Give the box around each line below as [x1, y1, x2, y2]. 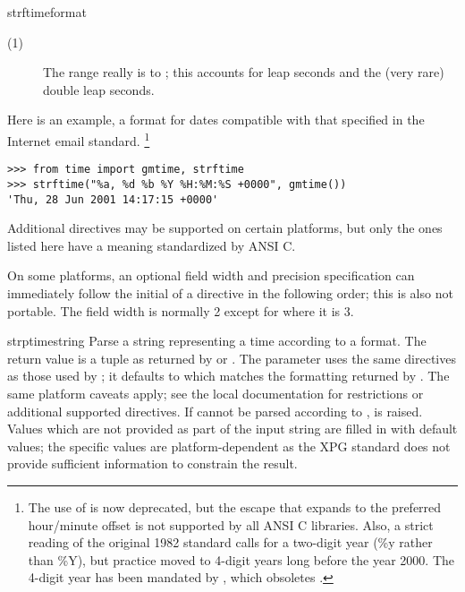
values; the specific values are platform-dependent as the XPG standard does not [7, 436, 451, 455]
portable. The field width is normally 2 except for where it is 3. [7, 301, 354, 320]
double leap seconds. [43, 80, 155, 99]
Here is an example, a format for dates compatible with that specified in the [7, 110, 425, 129]
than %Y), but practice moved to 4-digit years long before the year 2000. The [28, 550, 455, 569]
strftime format [7, 3, 87, 21]
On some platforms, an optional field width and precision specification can [7, 266, 415, 285]
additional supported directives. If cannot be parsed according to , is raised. [7, 401, 423, 420]
